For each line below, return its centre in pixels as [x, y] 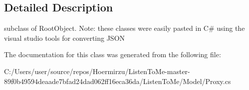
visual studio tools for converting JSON [65, 38]
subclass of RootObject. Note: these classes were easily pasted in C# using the [124, 28]
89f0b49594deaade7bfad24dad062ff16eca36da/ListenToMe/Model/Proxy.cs [118, 81]
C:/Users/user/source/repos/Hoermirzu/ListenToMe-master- [97, 71]
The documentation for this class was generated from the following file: [113, 54]
